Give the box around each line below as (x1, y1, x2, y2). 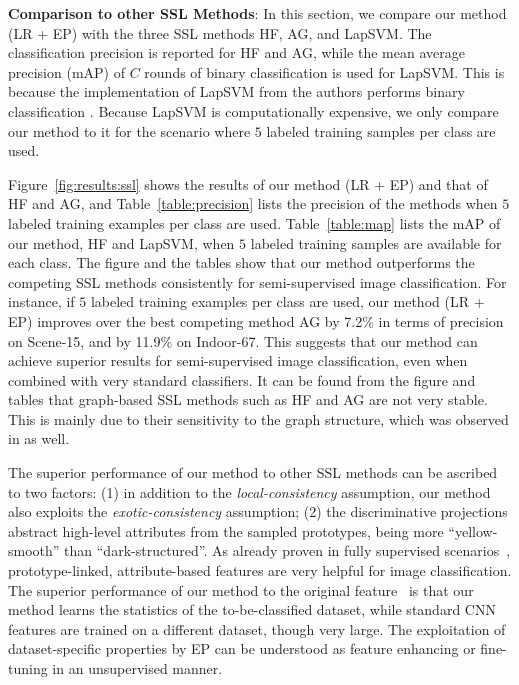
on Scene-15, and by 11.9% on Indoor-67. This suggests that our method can (8, 330, 478, 351)
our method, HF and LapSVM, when (8, 232, 235, 253)
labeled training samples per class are (266, 120, 496, 141)
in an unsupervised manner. (52, 658, 223, 678)
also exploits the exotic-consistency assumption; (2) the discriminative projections (8, 501, 508, 522)
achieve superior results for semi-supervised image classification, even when (8, 350, 468, 371)
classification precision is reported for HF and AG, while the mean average (8, 42, 465, 63)
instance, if (8, 291, 75, 312)
